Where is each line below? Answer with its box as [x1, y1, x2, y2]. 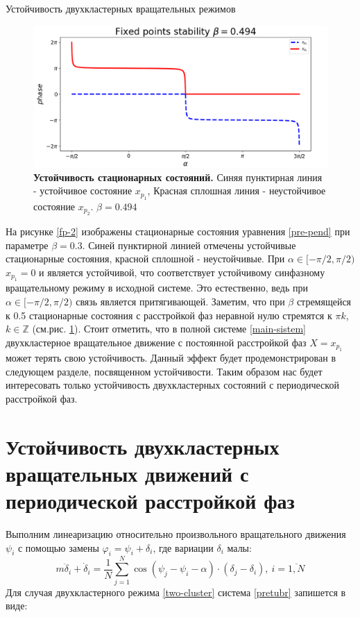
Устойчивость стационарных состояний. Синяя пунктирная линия [33, 169, 323, 184]
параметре [6, 237, 49, 252]
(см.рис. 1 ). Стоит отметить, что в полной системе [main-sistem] [32, 321, 306, 336]
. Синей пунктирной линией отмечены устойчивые [82, 237, 296, 252]
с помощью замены [17, 540, 99, 555]
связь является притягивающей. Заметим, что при [76, 294, 285, 308]
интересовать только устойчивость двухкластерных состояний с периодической [6, 378, 339, 392]
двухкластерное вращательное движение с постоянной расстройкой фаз [6, 335, 307, 349]
